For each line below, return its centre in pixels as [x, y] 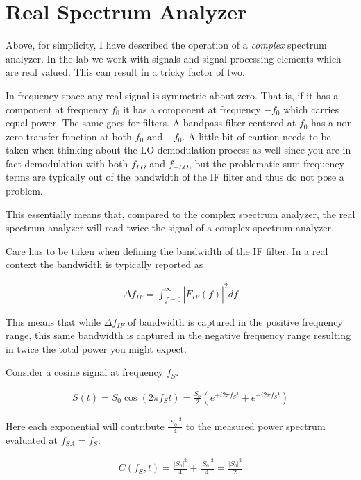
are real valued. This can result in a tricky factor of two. [125, 72]
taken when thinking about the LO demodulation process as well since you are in [178, 150]
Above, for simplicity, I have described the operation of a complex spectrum [166, 45]
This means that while [53, 321]
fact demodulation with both [67, 163]
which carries [311, 109]
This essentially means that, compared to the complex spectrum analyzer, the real [180, 214]
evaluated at [32, 439]
